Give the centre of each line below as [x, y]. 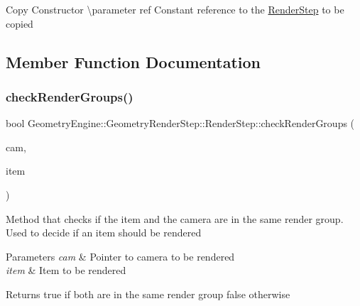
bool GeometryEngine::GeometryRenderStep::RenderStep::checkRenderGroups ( [180, 123]
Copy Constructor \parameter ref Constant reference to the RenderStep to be [175, 9]
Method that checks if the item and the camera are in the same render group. [175, 218]
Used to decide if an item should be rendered [104, 233]
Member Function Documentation [133, 61]
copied [20, 23]
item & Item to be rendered [66, 270]
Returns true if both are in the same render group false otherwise [148, 294]
